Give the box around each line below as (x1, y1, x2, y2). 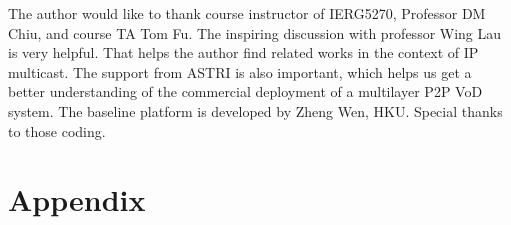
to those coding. (8, 120, 106, 141)
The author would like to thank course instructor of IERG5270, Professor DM (8, 3, 486, 23)
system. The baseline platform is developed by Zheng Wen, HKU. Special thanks (8, 100, 503, 121)
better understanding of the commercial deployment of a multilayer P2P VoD (8, 81, 483, 102)
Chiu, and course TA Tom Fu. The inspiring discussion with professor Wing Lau (8, 22, 502, 43)
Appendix (8, 179, 146, 220)
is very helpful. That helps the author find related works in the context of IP (8, 42, 479, 63)
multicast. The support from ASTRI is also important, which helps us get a (8, 61, 472, 82)
